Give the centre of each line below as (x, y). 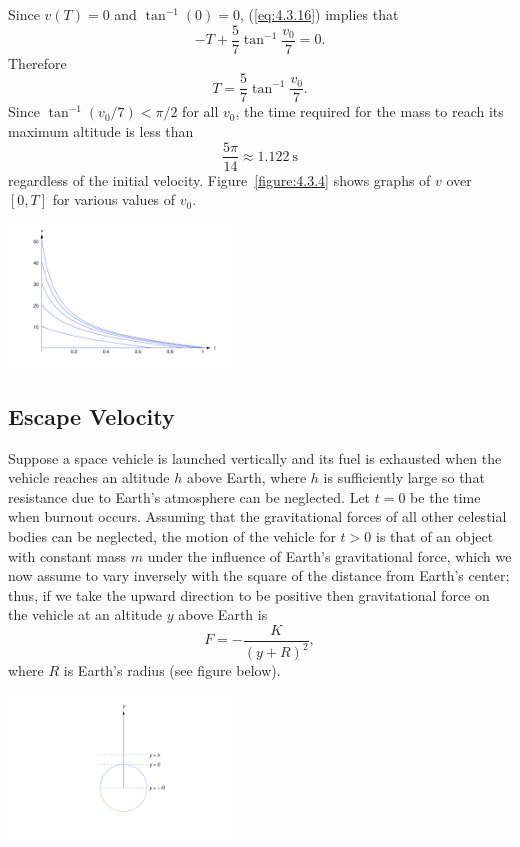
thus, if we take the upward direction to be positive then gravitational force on (249, 594)
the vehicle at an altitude (85, 614)
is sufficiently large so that (404, 477)
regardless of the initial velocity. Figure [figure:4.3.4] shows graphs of (219, 179)
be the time (445, 496)
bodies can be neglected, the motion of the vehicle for (172, 535)
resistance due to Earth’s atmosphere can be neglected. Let (189, 496)
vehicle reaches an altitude (89, 477)
